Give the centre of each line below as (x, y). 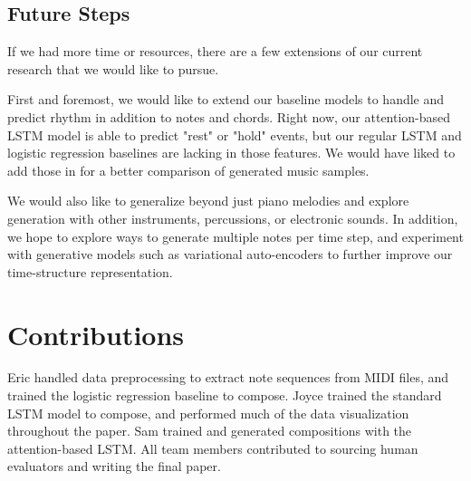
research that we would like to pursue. (113, 68)
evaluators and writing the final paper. (114, 466)
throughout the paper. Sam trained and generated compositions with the (210, 431)
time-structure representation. (90, 271)
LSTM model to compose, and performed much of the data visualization (208, 413)
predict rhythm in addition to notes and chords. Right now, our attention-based (229, 116)
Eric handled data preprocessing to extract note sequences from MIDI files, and (228, 377)
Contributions (96, 334)
